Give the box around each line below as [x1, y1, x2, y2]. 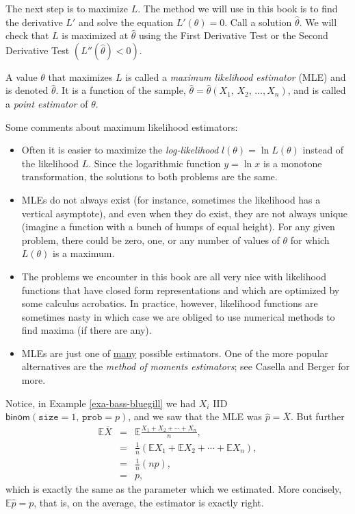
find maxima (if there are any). [21, 323, 152, 337]
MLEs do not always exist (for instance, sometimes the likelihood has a [21, 192, 321, 206]
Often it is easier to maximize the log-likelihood [21, 143, 219, 157]
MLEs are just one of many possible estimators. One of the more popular [21, 345, 329, 360]
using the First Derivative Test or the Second [139, 28, 328, 42]
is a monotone [263, 156, 322, 170]
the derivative [5, 14, 63, 29]
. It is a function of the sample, [55, 83, 186, 97]
